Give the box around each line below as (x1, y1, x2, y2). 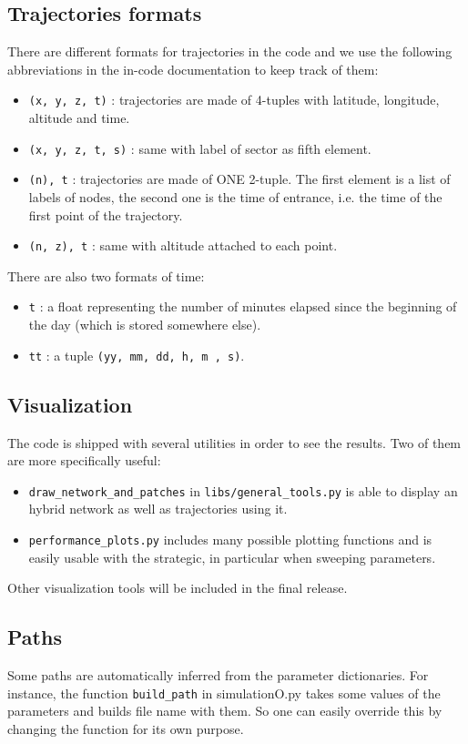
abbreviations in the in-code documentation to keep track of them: (7, 59, 379, 78)
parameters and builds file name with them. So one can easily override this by (7, 701, 443, 720)
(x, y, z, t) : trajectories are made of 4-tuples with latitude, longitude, (28, 90, 440, 109)
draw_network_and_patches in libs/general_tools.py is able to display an (28, 481, 458, 500)
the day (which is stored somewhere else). (28, 315, 261, 334)
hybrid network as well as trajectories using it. (28, 499, 288, 518)
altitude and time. (28, 108, 130, 127)
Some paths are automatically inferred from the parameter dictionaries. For (7, 665, 429, 684)
